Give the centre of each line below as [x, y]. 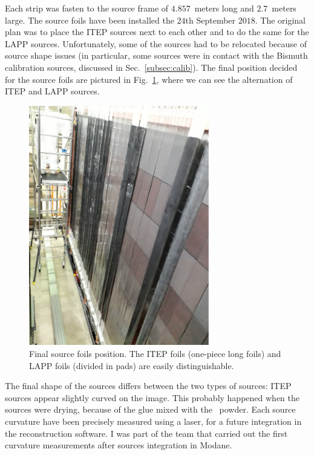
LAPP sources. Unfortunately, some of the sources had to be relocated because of [156, 43]
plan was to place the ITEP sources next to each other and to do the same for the [157, 32]
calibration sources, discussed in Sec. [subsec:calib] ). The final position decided [151, 67]
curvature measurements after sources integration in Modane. [119, 445]
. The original [280, 20]
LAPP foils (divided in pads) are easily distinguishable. [132, 365]
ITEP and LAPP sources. [52, 91]
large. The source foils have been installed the [90, 20]
